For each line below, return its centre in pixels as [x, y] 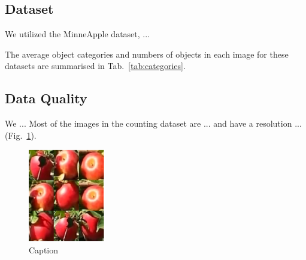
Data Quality [46, 98]
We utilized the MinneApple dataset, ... [77, 34]
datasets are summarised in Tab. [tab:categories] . [95, 66]
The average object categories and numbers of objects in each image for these [147, 54]
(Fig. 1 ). [21, 135]
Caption [44, 249]
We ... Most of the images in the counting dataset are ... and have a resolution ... [153, 123]
